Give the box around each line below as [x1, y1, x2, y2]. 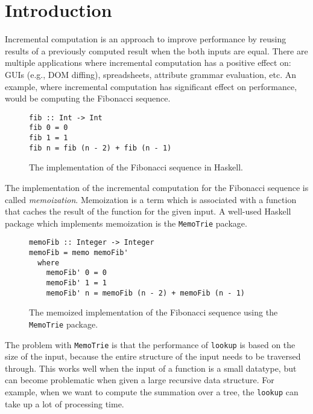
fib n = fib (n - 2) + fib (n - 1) [29, 143, 172, 152]
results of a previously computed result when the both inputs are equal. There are [5, 44, 308, 57]
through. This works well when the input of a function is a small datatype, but [5, 361, 297, 374]
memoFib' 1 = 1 [46, 278, 107, 287]
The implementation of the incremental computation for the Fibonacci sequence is [5, 181, 309, 193]
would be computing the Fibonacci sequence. [5, 92, 171, 105]
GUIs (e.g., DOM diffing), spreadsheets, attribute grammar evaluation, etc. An [5, 68, 296, 80]
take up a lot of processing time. [5, 397, 124, 410]
